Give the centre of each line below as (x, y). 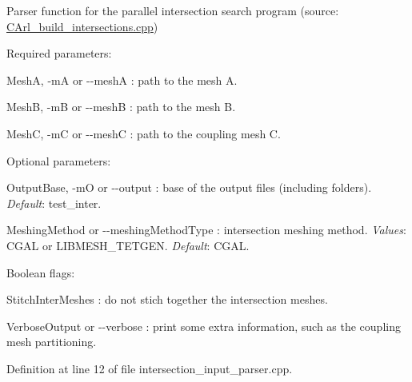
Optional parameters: (59, 160)
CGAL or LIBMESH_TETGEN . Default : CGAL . (128, 245)
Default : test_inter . (54, 203)
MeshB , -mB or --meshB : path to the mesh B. (121, 107)
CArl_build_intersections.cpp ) (82, 26)
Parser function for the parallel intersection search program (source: (173, 10)
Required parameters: (59, 53)
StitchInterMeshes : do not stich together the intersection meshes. (167, 299)
